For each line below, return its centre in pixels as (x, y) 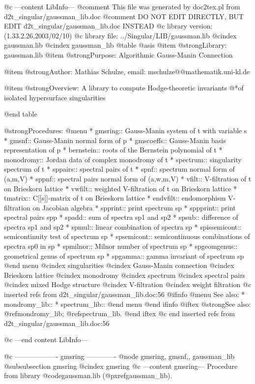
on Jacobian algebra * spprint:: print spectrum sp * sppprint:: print (134, 207)
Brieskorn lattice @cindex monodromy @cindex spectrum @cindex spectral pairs (125, 275)
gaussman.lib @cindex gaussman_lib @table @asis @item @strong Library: (115, 45)
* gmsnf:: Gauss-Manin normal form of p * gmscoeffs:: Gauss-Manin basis (115, 140)
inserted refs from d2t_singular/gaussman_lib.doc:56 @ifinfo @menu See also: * (125, 294)
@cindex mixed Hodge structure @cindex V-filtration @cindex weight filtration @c (128, 284)
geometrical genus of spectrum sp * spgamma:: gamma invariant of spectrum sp (124, 255)
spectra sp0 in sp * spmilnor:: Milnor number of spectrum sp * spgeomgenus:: (121, 246)
